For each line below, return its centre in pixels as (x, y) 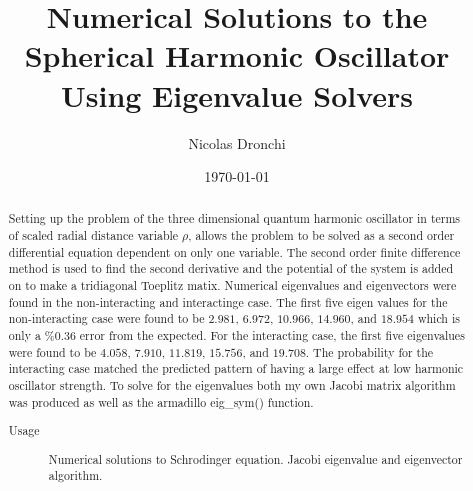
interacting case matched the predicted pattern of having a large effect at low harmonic (236, 368)
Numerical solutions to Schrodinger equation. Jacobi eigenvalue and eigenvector (255, 458)
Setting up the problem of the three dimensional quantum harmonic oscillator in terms (234, 218)
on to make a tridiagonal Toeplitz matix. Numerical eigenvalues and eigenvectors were (232, 285)
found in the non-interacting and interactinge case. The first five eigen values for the (228, 301)
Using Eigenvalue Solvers (237, 94)
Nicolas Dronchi (237, 142)
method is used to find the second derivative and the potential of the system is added (231, 268)
